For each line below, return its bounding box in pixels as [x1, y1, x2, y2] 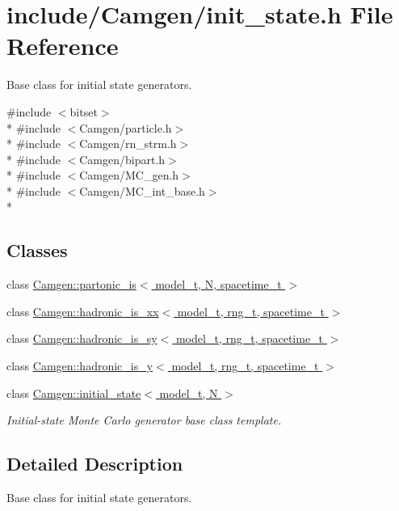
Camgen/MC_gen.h [79, 167, 179, 184]
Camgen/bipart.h [79, 150, 166, 167]
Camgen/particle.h [79, 119, 172, 136]
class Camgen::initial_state [6, 384, 141, 401]
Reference [6, 29, 119, 62]
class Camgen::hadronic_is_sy [6, 330, 157, 347]
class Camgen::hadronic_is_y [6, 357, 153, 374]
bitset [69, 103, 98, 120]
